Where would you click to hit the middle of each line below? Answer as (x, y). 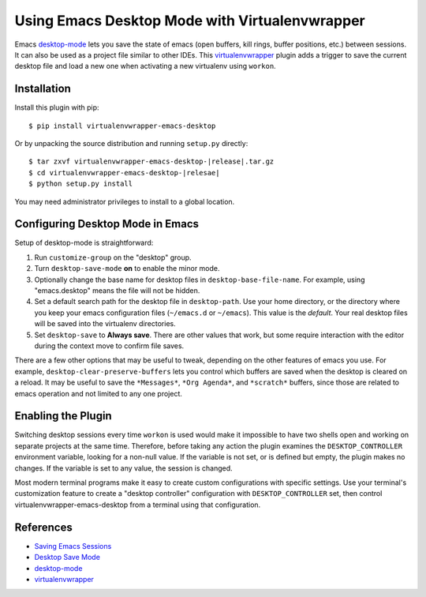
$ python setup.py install (81, 184)
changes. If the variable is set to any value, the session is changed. (123, 468)
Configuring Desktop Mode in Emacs (107, 224)
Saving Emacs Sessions (73, 546)
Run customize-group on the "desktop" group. (113, 257)
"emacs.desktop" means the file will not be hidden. (117, 291)
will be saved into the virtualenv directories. (105, 324)
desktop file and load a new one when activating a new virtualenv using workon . (145, 66)
